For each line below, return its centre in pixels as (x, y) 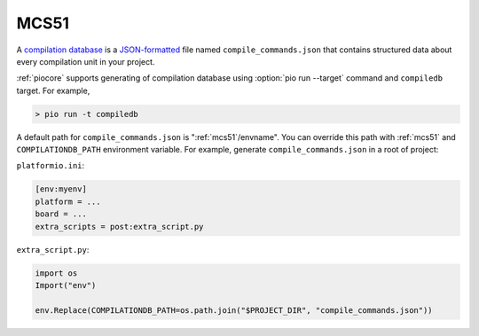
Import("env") (66, 285)
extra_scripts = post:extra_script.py (119, 227)
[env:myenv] (61, 189)
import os (56, 273)
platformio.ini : (51, 166)
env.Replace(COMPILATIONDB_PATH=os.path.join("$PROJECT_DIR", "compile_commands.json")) (234, 310)
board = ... (61, 214)
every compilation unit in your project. (86, 61)
